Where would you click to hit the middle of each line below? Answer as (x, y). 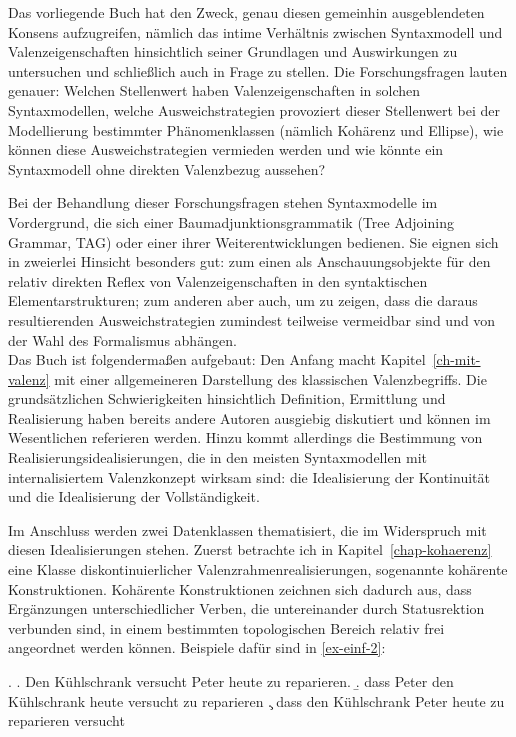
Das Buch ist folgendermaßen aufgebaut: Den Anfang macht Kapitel (217, 359)
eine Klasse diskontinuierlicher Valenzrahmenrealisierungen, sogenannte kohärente (258, 569)
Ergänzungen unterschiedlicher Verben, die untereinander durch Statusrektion (246, 608)
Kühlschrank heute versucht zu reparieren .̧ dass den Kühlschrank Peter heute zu (256, 700)
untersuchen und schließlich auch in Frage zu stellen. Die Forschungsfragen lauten (258, 70)
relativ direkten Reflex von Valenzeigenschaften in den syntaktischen (218, 280)
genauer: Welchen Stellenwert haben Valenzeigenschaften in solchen (214, 90)
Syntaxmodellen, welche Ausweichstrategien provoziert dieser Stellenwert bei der (254, 109)
